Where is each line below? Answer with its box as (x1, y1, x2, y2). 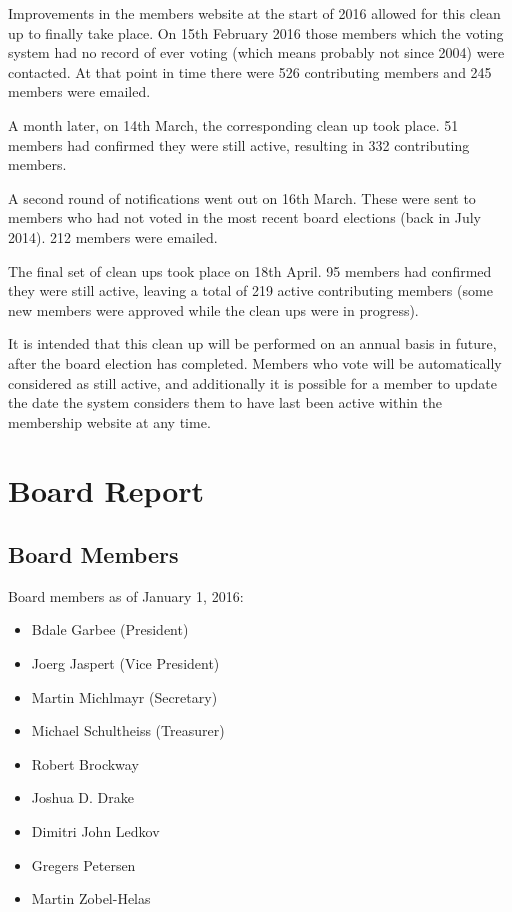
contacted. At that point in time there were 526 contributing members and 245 (8, 61, 492, 82)
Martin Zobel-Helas (31, 888, 151, 909)
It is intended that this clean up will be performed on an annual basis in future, (8, 333, 497, 354)
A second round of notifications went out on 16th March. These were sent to (8, 187, 476, 208)
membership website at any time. (8, 411, 211, 432)
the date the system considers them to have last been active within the (8, 392, 442, 413)
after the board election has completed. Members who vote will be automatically (8, 352, 502, 373)
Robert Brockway (31, 753, 139, 774)
